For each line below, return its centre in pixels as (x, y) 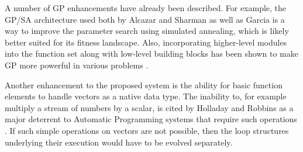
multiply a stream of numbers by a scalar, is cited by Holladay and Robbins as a (149, 107)
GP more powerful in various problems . (77, 65)
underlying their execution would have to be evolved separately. (119, 142)
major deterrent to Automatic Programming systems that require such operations (151, 119)
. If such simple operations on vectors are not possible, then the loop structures (147, 130)
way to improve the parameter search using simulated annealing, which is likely (147, 31)
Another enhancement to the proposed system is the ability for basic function (144, 84)
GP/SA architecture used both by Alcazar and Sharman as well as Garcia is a (145, 19)
